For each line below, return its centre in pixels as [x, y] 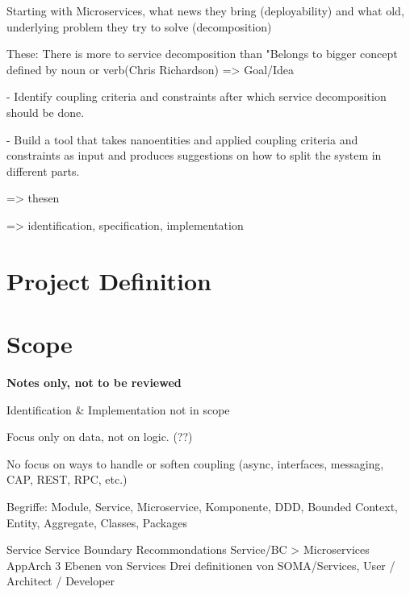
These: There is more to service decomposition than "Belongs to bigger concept [202, 54]
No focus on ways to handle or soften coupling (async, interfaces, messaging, [195, 463]
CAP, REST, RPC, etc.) [67, 479]
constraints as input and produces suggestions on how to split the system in [194, 155]
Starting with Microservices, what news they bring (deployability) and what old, [205, 10]
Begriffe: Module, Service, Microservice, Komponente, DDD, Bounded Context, [202, 506]
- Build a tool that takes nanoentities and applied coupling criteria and [182, 139]
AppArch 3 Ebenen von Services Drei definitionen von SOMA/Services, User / [201, 565]
